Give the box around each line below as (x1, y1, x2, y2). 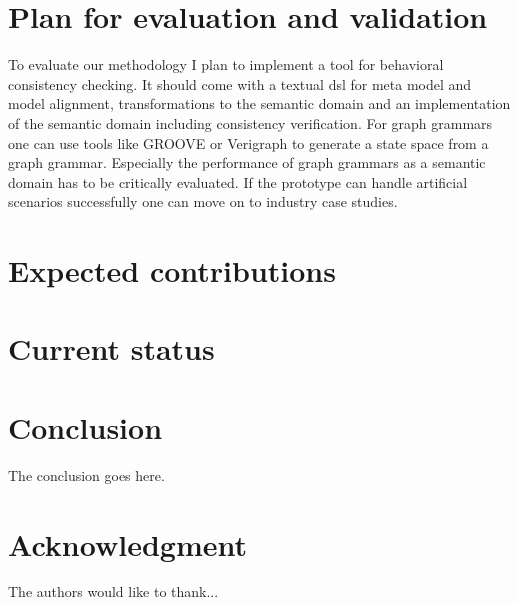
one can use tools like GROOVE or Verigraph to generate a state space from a (8, 132, 489, 153)
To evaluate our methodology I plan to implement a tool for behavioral (8, 54, 444, 75)
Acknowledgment (8, 523, 247, 564)
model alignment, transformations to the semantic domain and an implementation (8, 93, 511, 114)
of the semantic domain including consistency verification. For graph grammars (8, 112, 493, 133)
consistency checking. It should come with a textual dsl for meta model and (8, 73, 472, 94)
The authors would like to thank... (8, 581, 219, 602)
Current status (8, 328, 215, 369)
